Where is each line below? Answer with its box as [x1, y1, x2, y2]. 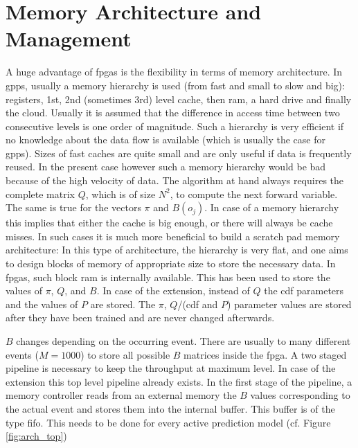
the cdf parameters [264, 283, 344, 298]
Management [6, 24, 132, 53]
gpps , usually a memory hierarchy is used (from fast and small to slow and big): [6, 78, 345, 92]
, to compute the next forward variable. [170, 186, 338, 201]
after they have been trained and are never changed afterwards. [6, 310, 275, 325]
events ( [6, 347, 39, 361]
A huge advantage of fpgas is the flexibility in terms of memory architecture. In [6, 64, 343, 79]
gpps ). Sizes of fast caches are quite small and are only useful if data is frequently [6, 145, 352, 160]
